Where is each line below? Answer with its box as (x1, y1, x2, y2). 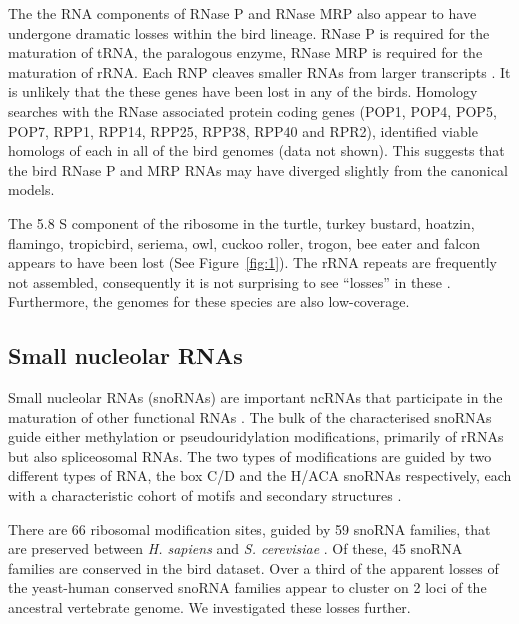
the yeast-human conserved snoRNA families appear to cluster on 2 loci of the (8, 577, 487, 598)
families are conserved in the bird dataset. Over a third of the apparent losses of (8, 557, 499, 578)
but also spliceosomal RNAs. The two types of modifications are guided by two (8, 445, 492, 466)
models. (8, 179, 55, 200)
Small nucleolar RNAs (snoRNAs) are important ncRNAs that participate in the (8, 387, 503, 408)
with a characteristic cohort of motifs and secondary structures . (8, 485, 402, 506)
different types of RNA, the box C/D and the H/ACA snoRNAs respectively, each (8, 465, 512, 486)
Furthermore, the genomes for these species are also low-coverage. (8, 291, 410, 312)
